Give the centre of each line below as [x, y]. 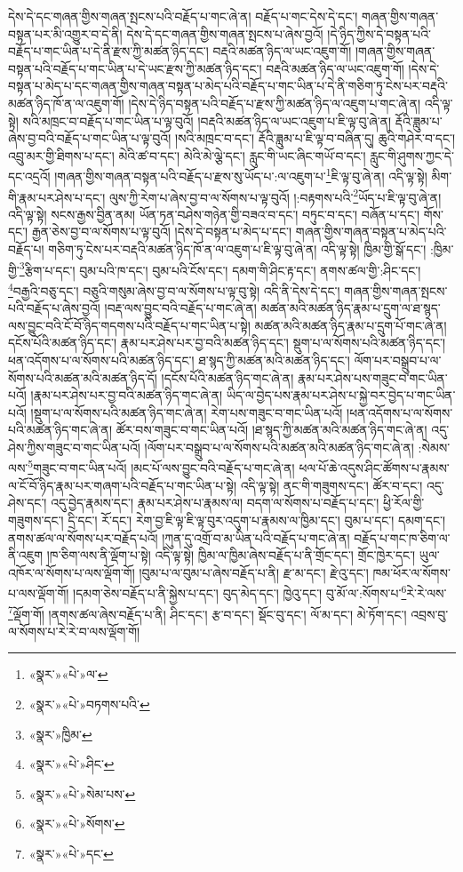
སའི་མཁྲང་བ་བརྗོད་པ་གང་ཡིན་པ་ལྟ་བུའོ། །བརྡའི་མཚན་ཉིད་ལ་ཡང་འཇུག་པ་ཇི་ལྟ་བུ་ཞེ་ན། [207, 120]
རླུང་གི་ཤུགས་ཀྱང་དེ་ [412, 155]
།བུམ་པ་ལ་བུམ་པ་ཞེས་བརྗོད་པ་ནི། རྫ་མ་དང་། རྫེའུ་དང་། [254, 572]
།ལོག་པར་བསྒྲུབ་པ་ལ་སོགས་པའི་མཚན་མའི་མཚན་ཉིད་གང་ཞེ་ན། [279, 447]
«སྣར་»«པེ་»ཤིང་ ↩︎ [72, 764]
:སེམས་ [434, 447]
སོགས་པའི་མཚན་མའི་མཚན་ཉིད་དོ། [83, 377]
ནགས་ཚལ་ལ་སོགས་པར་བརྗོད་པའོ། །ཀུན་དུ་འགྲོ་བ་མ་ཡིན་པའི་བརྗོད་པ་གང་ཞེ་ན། [179, 537]
